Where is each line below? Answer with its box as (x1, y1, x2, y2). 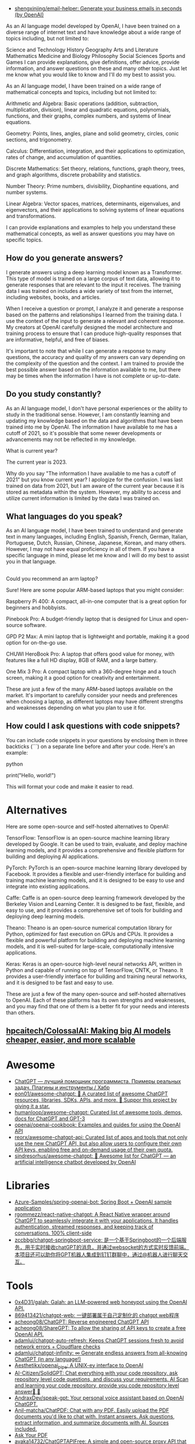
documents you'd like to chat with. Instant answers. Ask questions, (14, 1412, 175, 1420)
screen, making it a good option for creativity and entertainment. (6, 674, 161, 681)
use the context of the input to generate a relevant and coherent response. (6, 317, 185, 324)
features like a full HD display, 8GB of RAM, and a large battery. (6, 656, 158, 663)
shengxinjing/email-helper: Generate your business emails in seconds (14, 5, 182, 12)
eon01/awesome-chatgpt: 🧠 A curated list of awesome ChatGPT (14, 1090, 168, 1097)
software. (24, 621, 47, 628)
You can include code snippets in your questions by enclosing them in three (6, 736, 188, 743)
